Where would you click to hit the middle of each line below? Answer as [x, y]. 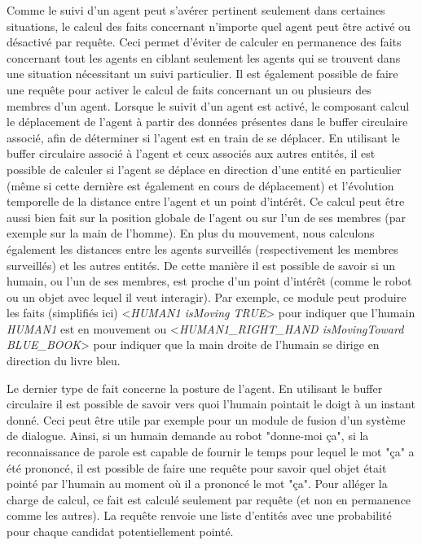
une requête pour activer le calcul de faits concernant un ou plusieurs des [189, 89]
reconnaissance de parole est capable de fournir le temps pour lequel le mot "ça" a [211, 452]
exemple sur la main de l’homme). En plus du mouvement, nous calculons [191, 233]
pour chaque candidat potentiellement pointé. [120, 531]
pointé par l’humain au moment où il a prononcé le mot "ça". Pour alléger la [197, 484]
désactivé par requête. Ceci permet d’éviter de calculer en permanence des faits [204, 42]
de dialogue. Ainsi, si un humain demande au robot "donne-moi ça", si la [188, 436]
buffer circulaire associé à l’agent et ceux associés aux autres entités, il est [191, 153]
